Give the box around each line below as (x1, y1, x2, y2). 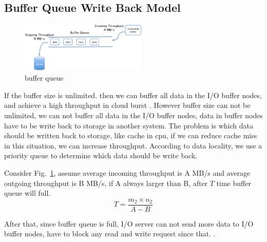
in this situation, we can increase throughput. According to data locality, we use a (4, 140, 262, 151)
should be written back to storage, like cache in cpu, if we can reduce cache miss (4, 130, 257, 141)
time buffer (216, 177, 251, 188)
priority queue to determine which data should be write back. (4, 150, 198, 161)
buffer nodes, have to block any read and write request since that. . (4, 228, 216, 239)
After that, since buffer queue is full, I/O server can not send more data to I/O (4, 218, 254, 229)
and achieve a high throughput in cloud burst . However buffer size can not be (4, 100, 251, 110)
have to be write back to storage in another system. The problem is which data (4, 120, 253, 131)
